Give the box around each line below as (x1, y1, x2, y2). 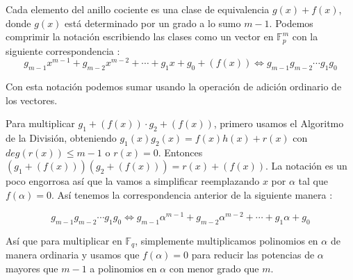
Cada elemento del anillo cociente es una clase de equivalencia (6, 2, 270, 16)
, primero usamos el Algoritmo (213, 116, 344, 131)
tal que (298, 174, 328, 188)
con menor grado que (169, 261, 259, 275)
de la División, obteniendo (6, 131, 117, 145)
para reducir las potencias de (191, 247, 315, 261)
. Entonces (158, 145, 203, 159)
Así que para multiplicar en (6, 233, 122, 247)
